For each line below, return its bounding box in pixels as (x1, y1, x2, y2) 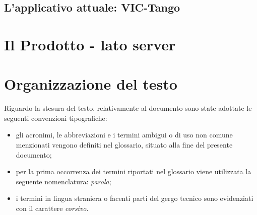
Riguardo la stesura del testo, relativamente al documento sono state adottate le (4, 103, 252, 113)
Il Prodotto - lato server (4, 34, 176, 54)
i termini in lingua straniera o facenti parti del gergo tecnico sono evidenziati (16, 193, 253, 203)
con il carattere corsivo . (16, 203, 89, 213)
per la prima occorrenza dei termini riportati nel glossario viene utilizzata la (16, 166, 251, 177)
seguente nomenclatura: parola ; (16, 176, 111, 186)
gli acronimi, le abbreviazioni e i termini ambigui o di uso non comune (16, 129, 233, 140)
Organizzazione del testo (4, 74, 177, 94)
